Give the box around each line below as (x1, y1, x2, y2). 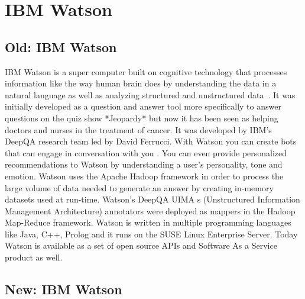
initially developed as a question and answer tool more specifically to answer (5, 100, 281, 112)
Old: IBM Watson (5, 37, 117, 56)
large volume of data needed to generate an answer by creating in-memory (5, 181, 274, 194)
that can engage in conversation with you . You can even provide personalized (5, 146, 287, 159)
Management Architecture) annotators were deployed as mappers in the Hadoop (5, 204, 296, 217)
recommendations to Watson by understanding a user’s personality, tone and (5, 158, 283, 171)
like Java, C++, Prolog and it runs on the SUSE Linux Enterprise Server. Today (5, 227, 298, 240)
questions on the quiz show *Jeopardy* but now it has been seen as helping (5, 111, 278, 124)
